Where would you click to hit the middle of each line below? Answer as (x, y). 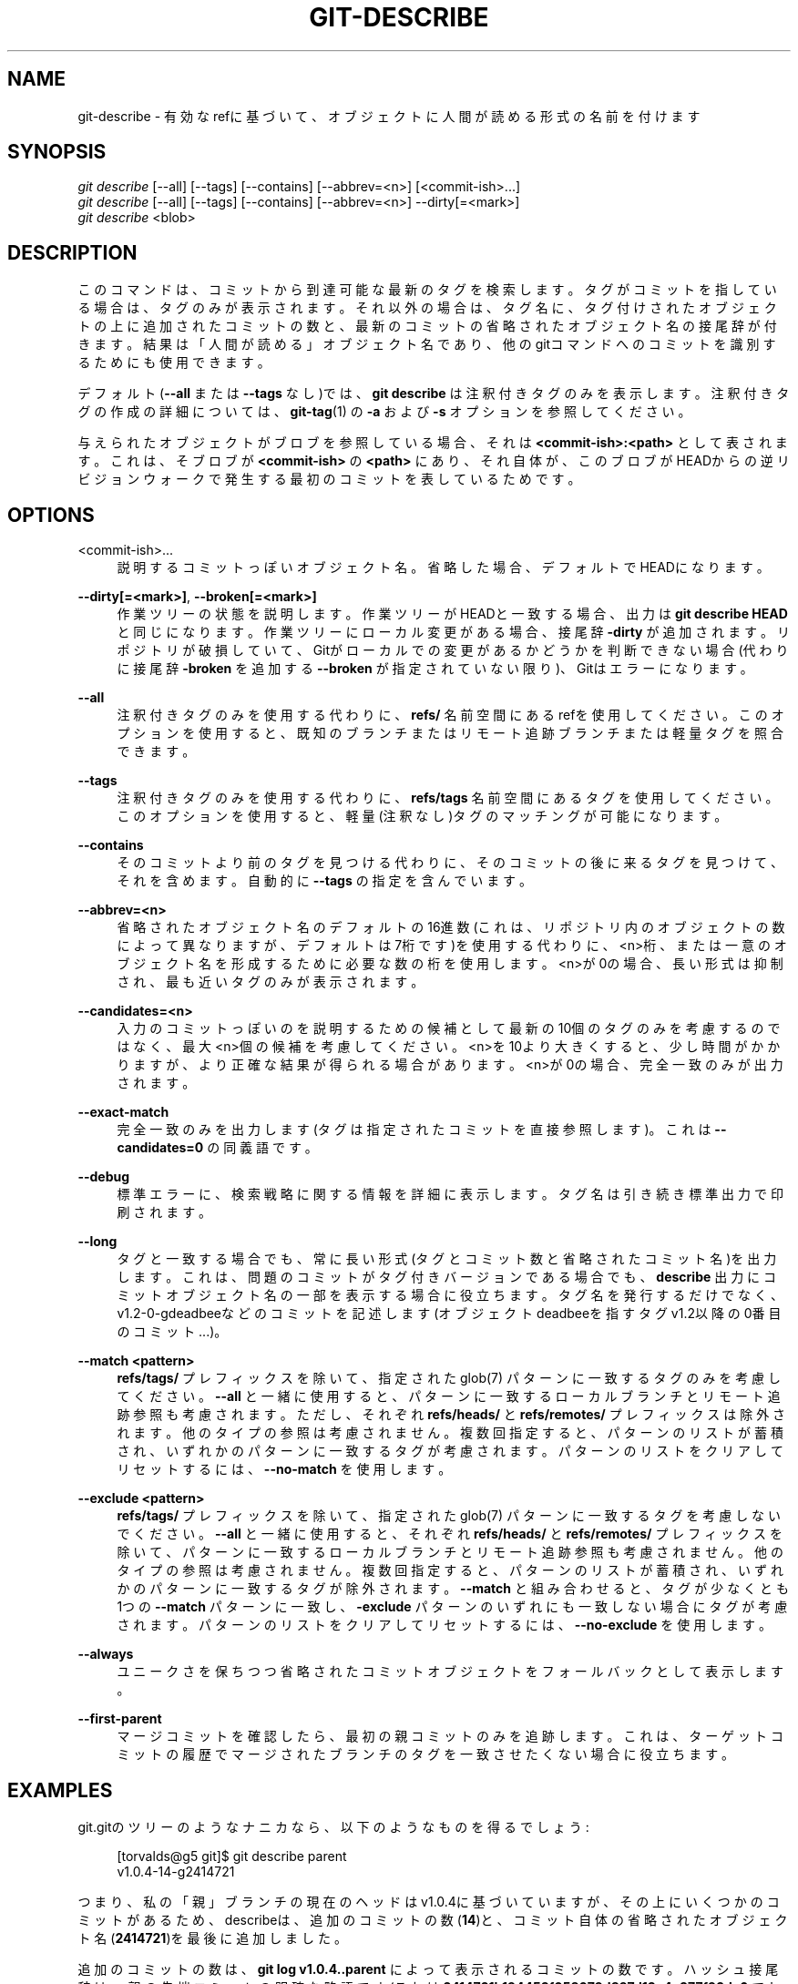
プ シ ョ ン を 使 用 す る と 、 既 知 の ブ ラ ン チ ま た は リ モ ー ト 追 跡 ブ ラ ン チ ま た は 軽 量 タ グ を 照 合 (450, 733)
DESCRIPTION (72, 252)
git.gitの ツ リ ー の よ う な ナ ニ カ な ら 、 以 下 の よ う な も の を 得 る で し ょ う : (333, 1826)
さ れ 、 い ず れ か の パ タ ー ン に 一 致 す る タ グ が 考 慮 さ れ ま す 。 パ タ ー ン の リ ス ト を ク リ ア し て (450, 1451)
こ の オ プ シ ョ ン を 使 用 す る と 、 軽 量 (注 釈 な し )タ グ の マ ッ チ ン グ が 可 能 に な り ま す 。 (422, 816)
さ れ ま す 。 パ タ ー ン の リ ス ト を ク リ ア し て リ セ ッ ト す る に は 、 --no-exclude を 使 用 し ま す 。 (444, 1625)
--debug (104, 1177)
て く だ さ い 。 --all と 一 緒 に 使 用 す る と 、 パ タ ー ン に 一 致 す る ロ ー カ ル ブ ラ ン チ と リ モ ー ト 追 (449, 1396)
